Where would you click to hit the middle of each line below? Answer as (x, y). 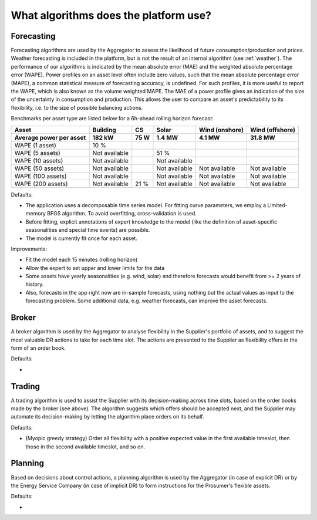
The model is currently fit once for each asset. (81, 238)
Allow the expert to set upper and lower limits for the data (95, 268)
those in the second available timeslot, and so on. (85, 447)
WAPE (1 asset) (36, 145)
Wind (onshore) (221, 130)
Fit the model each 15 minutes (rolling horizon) (82, 260)
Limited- (277, 205)
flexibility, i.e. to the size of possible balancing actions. (77, 107)
